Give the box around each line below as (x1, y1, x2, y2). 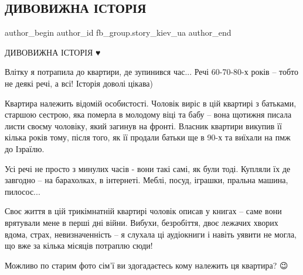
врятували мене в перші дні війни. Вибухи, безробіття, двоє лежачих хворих (5, 216, 278, 228)
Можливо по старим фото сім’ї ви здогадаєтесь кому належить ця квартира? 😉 (5, 259, 288, 271)
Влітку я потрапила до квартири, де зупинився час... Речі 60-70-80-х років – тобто (5, 66, 299, 78)
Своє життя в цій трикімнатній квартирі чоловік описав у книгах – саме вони (5, 205, 282, 217)
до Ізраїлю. (5, 142, 45, 154)
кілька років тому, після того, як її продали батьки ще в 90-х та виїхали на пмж (5, 131, 291, 143)
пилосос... (5, 185, 40, 197)
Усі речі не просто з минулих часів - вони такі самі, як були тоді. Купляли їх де (5, 162, 291, 174)
